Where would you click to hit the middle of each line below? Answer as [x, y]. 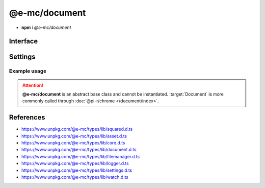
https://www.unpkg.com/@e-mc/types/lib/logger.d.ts [75, 164]
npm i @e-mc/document [46, 27]
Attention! [33, 85]
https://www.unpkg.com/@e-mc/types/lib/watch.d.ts [75, 177]
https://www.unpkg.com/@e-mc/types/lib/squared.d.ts [77, 129]
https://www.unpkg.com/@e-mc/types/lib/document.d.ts [79, 150]
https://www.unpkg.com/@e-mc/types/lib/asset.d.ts [74, 136]
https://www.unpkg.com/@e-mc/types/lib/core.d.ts [73, 143]
